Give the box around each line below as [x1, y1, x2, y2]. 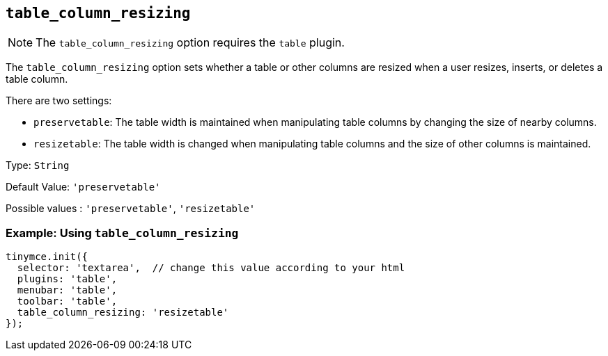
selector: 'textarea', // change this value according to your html [17, 262, 405, 274]
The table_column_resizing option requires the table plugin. [36, 35, 345, 50]
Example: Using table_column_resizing [6, 225, 239, 240]
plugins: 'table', [17, 273, 118, 285]
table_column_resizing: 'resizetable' [17, 307, 229, 318]
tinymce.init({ [6, 251, 88, 263]
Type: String [6, 159, 70, 172]
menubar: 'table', [17, 284, 118, 296]
